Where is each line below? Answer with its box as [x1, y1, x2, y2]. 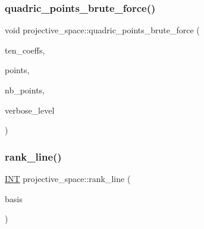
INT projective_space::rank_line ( [5, 172, 131, 184]
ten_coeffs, [5, 43, 45, 56]
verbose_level [5, 103, 55, 116]
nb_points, [5, 84, 45, 96]
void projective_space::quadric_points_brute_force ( [5, 24, 200, 36]
